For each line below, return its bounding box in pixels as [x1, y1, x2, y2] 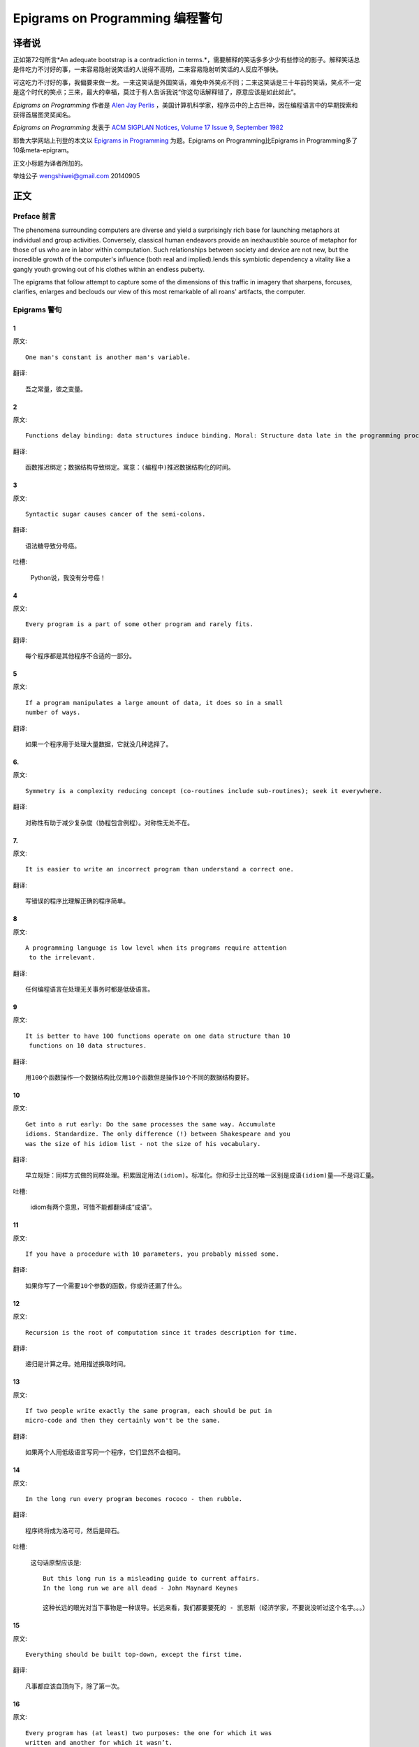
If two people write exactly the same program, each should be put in [25, 1407, 272, 1415]
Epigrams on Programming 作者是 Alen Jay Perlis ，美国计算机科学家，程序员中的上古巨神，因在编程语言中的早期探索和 [13, 101, 358, 109]
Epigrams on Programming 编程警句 [13, 10, 223, 26]
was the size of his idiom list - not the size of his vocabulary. [25, 1140, 261, 1147]
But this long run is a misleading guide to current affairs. [43, 1574, 260, 1582]
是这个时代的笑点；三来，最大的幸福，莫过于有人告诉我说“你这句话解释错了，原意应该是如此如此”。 [13, 88, 300, 96]
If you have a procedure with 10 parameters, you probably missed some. [25, 1249, 279, 1258]
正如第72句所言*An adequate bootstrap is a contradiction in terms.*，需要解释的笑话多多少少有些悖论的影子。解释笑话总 [13, 56, 360, 64]
